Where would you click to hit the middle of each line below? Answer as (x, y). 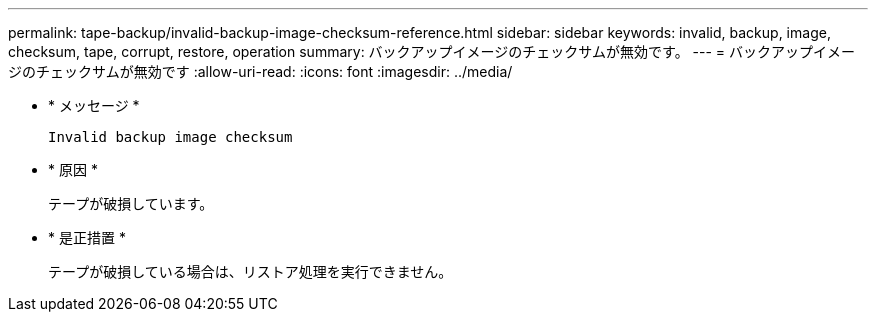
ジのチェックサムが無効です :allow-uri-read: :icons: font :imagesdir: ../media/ (260, 71)
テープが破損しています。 (131, 203)
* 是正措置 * (87, 237)
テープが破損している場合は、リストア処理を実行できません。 (250, 271)
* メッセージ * (94, 105)
